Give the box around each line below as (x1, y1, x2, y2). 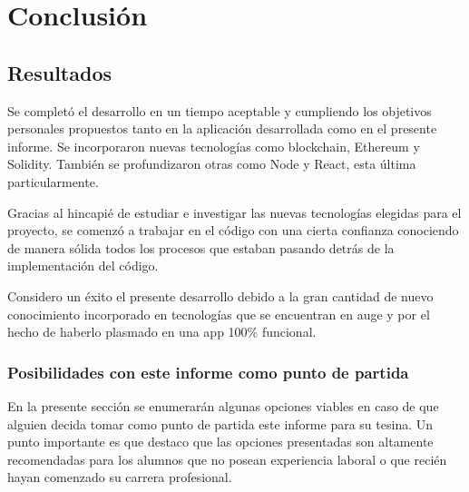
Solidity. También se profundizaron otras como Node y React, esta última (7, 154, 416, 173)
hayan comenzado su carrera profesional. (7, 467, 232, 487)
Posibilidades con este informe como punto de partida (7, 360, 409, 383)
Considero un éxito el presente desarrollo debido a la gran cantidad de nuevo (7, 286, 434, 305)
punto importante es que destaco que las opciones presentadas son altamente (7, 432, 434, 451)
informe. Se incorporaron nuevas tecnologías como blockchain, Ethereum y (7, 136, 420, 155)
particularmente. (7, 172, 99, 191)
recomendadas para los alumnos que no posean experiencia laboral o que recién (7, 449, 447, 468)
